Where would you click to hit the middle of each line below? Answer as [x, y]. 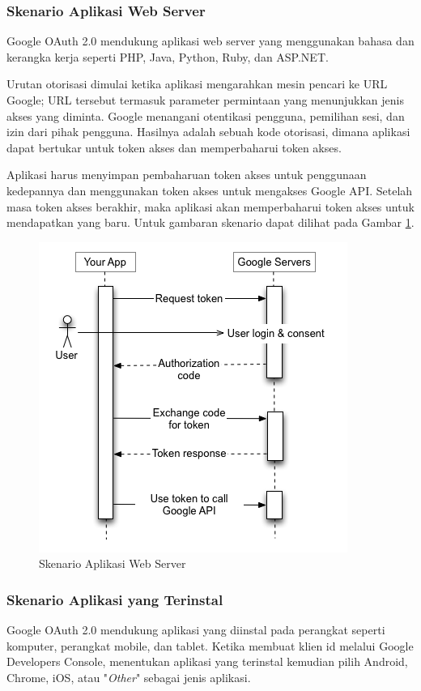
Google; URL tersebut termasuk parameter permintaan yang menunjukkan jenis [205, 100]
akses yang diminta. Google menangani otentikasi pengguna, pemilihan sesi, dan [206, 115]
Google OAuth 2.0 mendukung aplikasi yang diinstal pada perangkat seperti [196, 630]
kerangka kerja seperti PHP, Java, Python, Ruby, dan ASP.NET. [168, 56]
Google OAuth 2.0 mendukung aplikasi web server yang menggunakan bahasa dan [210, 41]
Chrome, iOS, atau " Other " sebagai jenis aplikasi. [129, 677]
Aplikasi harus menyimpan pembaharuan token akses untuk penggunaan [187, 175]
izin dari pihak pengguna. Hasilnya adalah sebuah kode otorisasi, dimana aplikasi [208, 132]
